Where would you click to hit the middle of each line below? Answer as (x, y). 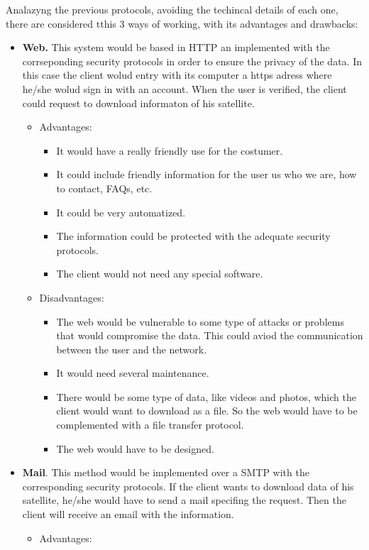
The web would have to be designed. (135, 448)
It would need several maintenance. (133, 373)
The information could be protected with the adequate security (193, 236)
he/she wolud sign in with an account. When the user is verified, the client (184, 88)
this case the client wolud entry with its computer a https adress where (177, 75)
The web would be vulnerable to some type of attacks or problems (200, 321)
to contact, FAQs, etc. (104, 188)
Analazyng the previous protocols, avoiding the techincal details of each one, (172, 9)
